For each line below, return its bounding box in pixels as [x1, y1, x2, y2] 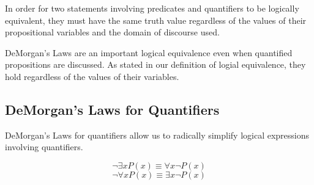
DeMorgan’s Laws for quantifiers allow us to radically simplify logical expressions [5, 128, 310, 141]
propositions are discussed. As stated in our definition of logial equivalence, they [5, 58, 306, 71]
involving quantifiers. [5, 140, 83, 153]
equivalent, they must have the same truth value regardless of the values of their [5, 13, 307, 26]
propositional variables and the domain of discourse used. [5, 26, 220, 38]
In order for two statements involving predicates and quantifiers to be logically [5, 2, 299, 14]
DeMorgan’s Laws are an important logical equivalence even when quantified [5, 46, 293, 59]
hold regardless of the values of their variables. [5, 70, 179, 82]
